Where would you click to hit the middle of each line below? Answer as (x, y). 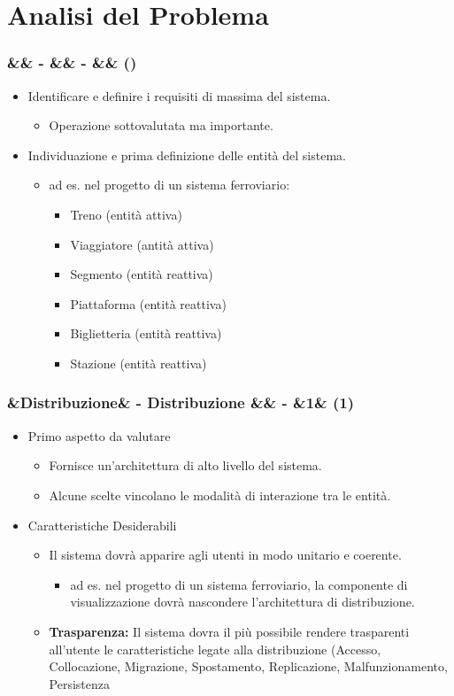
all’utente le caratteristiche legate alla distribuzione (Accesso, (215, 649)
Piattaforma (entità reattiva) (148, 303)
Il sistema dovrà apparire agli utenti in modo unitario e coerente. (225, 555)
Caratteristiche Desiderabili (102, 525)
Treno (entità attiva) (126, 214)
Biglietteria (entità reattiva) (146, 333)
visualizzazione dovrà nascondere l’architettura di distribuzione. (242, 602)
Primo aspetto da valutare (99, 435)
